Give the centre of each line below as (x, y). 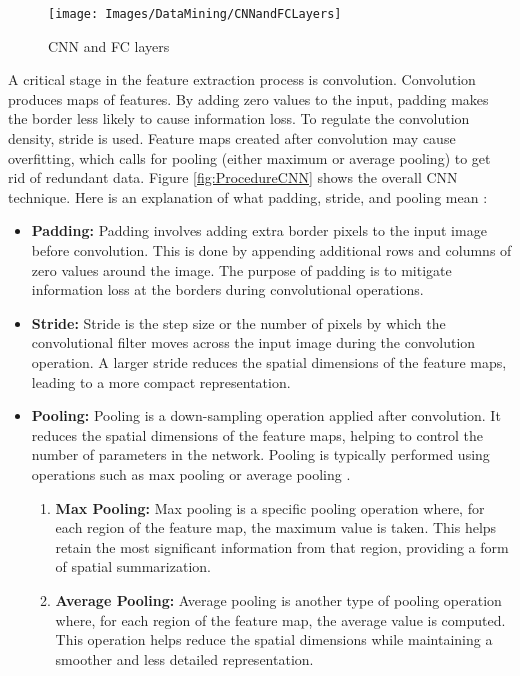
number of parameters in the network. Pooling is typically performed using (260, 454)
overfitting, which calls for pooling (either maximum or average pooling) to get (249, 157)
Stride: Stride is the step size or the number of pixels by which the (238, 322)
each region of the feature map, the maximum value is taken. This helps (276, 527)
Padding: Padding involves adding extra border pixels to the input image (259, 230)
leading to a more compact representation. (161, 381)
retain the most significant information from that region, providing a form (282, 546)
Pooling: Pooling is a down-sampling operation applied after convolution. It (266, 415)
